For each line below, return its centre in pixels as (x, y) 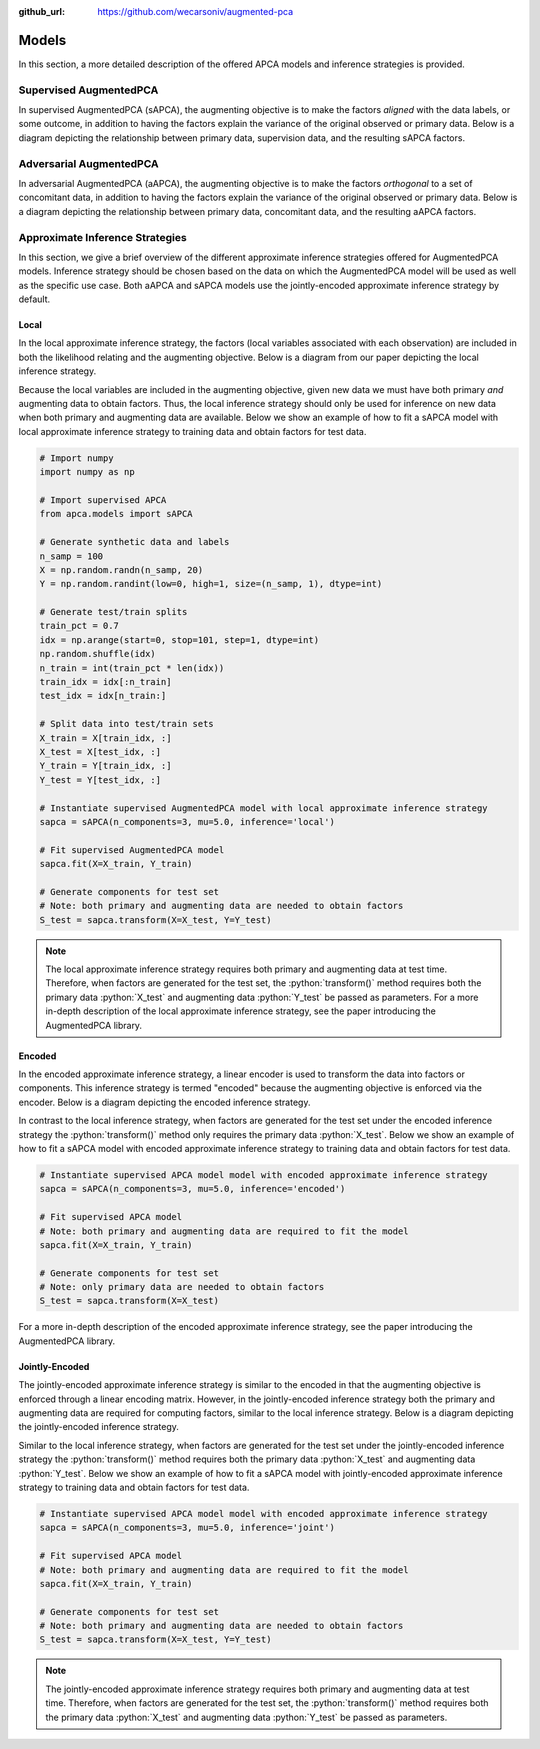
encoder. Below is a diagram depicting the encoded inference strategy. (164, 1102)
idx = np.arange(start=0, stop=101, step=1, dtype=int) (179, 639)
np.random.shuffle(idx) (98, 654)
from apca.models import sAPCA (116, 514)
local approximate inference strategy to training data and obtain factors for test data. (192, 431)
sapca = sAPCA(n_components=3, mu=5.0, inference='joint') (187, 1528)
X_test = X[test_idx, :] (100, 751)
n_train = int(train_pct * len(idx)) (132, 668)
